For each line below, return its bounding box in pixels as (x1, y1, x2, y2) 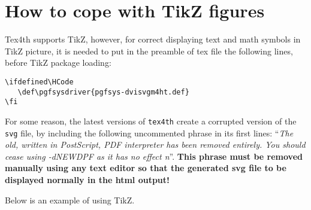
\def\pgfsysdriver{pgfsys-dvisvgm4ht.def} (17, 87, 189, 96)
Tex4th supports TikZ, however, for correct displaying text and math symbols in (5, 33, 301, 45)
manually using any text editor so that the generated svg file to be (5, 162, 286, 174)
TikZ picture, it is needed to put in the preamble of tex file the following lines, (5, 44, 293, 57)
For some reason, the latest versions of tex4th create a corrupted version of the (5, 114, 297, 127)
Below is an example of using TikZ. (5, 193, 135, 206)
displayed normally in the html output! (5, 173, 170, 185)
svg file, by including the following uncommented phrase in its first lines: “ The (5, 126, 294, 139)
